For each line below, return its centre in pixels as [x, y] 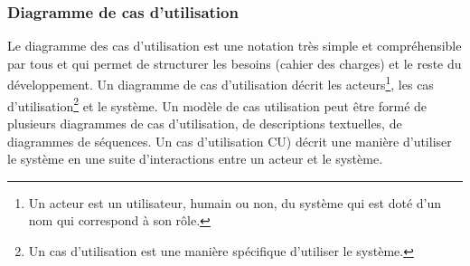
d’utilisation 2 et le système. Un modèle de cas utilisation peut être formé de [217, 104]
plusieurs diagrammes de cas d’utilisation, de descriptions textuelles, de [205, 123]
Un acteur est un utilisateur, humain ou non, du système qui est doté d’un [235, 202]
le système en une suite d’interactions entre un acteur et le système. [195, 159]
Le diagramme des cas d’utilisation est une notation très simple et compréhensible [235, 46]
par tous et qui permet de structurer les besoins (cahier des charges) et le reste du [235, 63]
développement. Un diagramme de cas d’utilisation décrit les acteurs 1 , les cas [221, 83]
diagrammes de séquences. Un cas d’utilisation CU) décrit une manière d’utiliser [230, 141]
